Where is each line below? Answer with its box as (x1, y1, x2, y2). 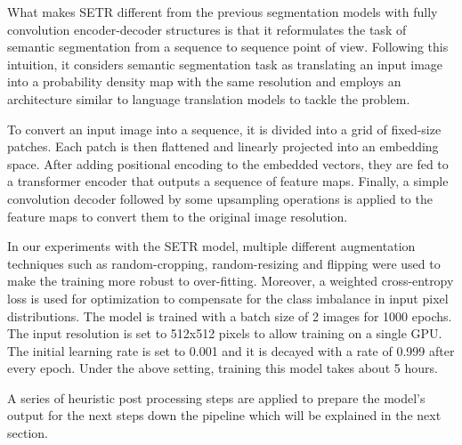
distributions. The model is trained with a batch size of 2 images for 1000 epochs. (7, 306, 452, 325)
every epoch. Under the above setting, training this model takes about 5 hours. (7, 359, 438, 377)
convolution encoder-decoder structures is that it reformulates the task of (7, 20, 407, 38)
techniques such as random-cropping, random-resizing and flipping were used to (7, 254, 441, 272)
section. (7, 424, 48, 442)
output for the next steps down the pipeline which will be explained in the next (7, 406, 442, 425)
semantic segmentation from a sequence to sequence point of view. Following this (7, 37, 449, 56)
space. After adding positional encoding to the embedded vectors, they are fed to (7, 154, 449, 173)
